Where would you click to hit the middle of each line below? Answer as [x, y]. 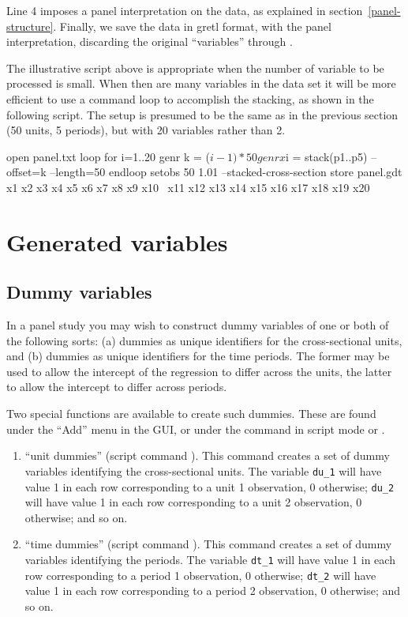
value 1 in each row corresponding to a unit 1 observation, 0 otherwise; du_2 [210, 486]
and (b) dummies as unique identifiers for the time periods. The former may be [198, 356]
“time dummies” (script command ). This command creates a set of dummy [208, 544]
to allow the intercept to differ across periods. [117, 387]
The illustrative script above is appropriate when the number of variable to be [195, 68]
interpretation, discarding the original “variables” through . [150, 41]
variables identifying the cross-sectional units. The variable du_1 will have [203, 470]
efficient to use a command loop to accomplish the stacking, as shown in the [190, 98]
